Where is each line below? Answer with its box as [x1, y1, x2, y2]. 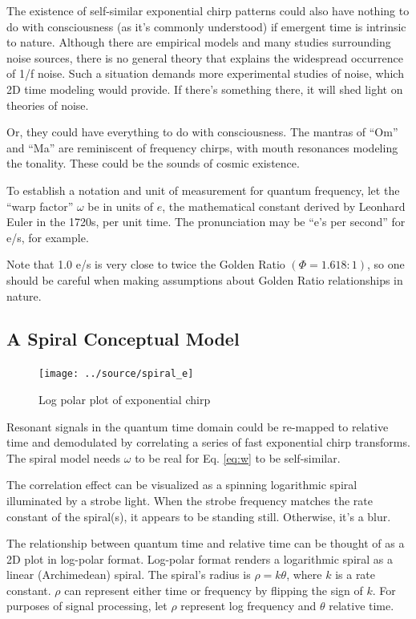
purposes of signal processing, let [6, 597, 168, 614]
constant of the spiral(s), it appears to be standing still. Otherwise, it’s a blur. [6, 508, 391, 524]
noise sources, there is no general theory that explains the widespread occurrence [6, 49, 403, 66]
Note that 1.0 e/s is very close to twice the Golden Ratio [6, 256, 285, 273]
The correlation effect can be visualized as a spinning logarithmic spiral [6, 476, 357, 493]
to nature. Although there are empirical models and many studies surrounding [6, 34, 391, 51]
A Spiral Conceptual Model [6, 326, 240, 351]
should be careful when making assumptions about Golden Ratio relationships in [6, 271, 403, 288]
